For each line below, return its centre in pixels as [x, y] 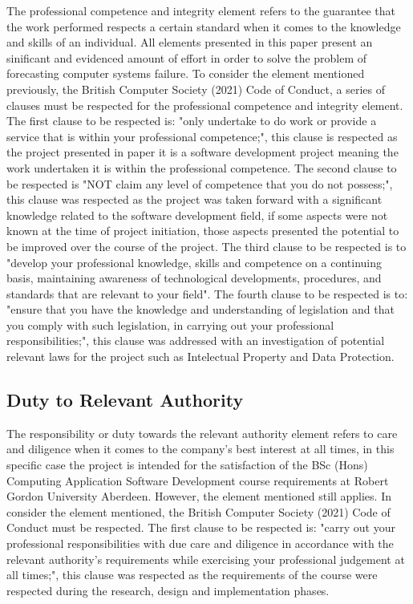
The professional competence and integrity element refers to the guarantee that [201, 10]
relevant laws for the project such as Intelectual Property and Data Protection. [200, 357]
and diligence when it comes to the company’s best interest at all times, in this [200, 449]
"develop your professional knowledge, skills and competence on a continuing [194, 262]
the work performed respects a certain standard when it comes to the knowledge [204, 26]
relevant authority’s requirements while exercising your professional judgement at [206, 559]
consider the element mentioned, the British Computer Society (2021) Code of [198, 511]
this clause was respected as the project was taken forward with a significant [194, 199]
